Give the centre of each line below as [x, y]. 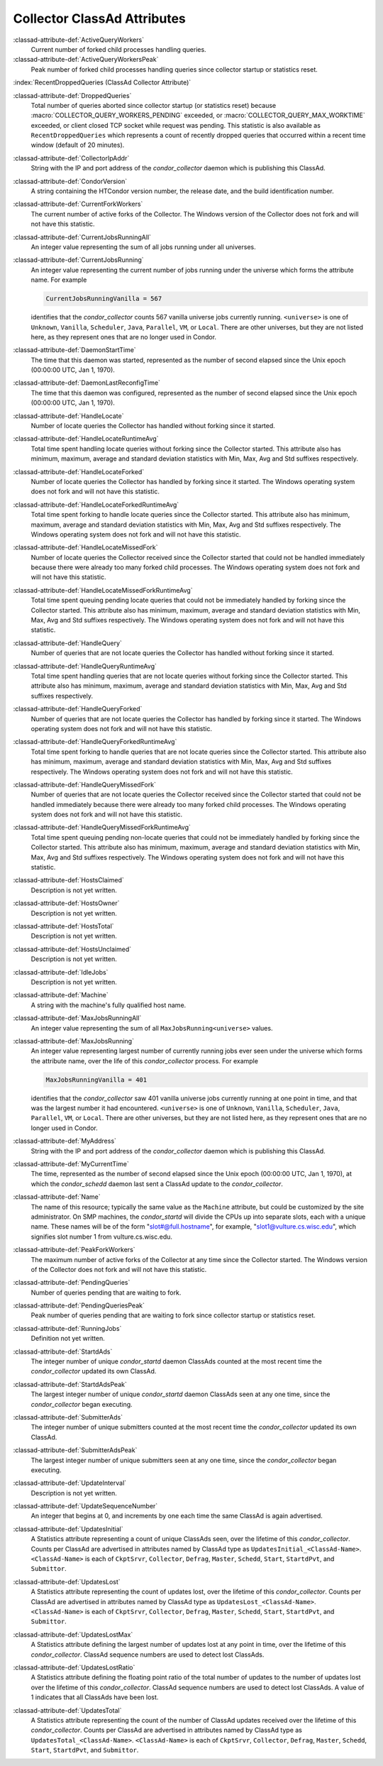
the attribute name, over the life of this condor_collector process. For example [145, 1060]
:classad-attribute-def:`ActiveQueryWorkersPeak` [86, 60]
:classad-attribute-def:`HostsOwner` [66, 903]
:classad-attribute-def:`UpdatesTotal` [67, 1710]
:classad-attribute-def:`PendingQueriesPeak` [79, 1305]
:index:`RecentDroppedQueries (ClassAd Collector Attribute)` [102, 82]
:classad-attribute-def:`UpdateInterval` [70, 1483]
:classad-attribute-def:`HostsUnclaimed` [72, 949]
